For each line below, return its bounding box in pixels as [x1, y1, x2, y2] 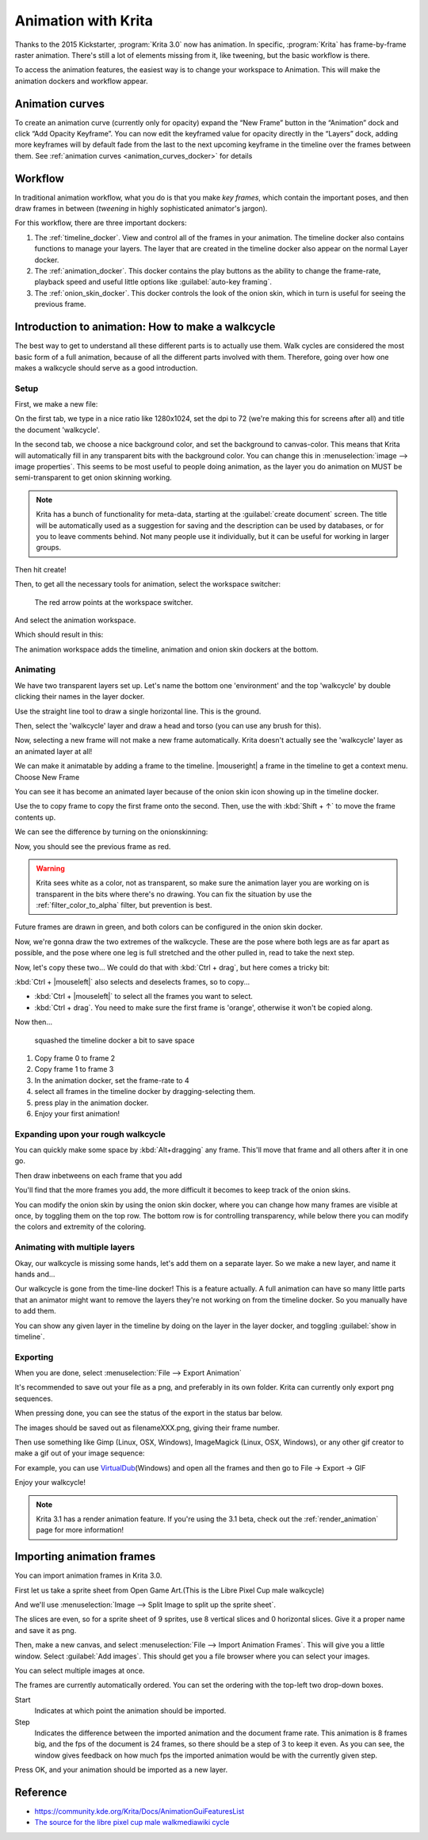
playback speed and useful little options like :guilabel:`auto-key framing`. [34, 277, 273, 287]
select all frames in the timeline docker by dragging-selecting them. [34, 1087, 255, 1096]
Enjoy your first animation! [34, 1108, 120, 1118]
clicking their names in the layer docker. [14, 692, 145, 702]
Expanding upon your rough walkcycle [14, 1128, 166, 1139]
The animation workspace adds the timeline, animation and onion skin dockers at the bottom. [14, 645, 319, 654]
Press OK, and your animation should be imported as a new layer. [14, 1765, 228, 1775]
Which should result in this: [14, 630, 104, 640]
